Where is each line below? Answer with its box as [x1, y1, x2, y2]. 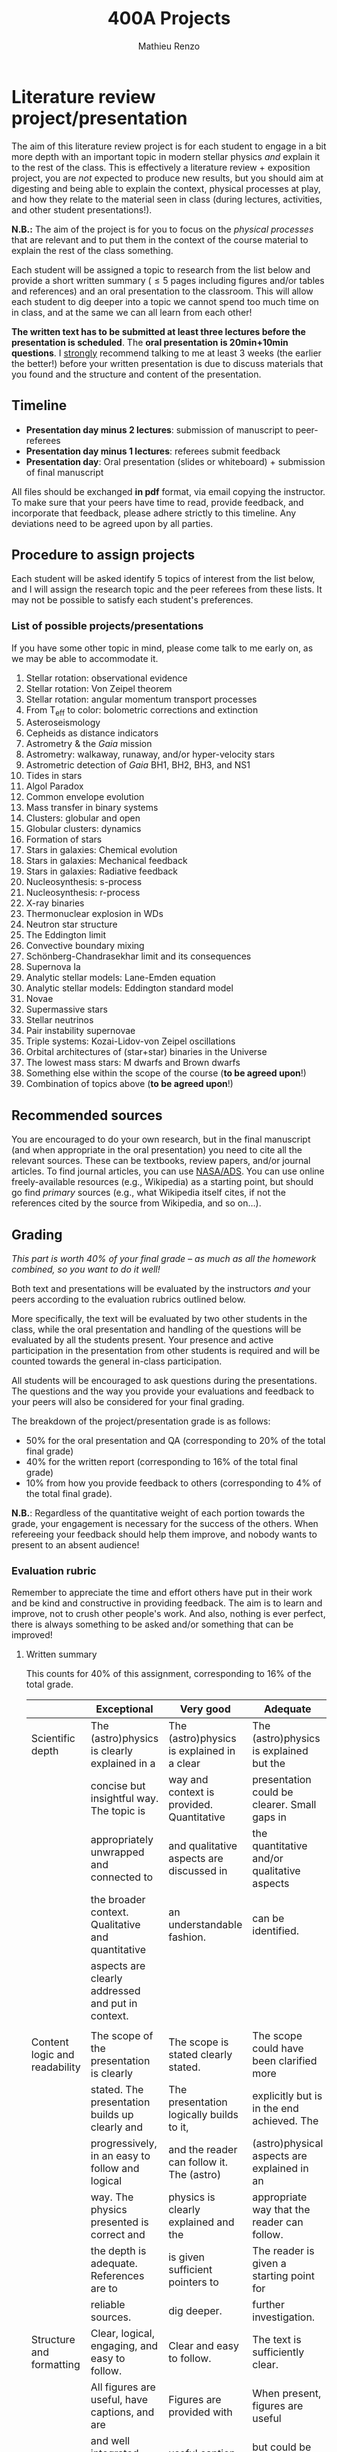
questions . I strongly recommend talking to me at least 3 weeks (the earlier [11, 347, 322, 359]
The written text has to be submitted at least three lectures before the [11, 325, 306, 337]
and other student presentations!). [11, 203, 153, 216]
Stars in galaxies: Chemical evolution [25, 844, 178, 856]
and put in [90, 1997, 138, 2011]
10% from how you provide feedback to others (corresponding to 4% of [25, 1477, 322, 1489]
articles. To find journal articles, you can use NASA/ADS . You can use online [11, 1165, 325, 1177]
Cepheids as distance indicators [25, 727, 159, 739]
